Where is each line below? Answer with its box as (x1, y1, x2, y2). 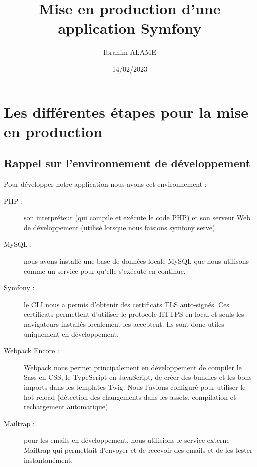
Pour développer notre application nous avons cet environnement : (4, 179, 207, 189)
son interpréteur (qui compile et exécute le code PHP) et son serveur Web (24, 212, 251, 223)
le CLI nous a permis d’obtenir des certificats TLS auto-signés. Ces (24, 299, 229, 309)
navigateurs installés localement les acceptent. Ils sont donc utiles (24, 319, 224, 329)
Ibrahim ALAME (103, 47, 156, 57)
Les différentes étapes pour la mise (4, 101, 248, 122)
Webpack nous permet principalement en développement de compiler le (24, 362, 242, 372)
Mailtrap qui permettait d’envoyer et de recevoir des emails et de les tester (24, 444, 253, 455)
